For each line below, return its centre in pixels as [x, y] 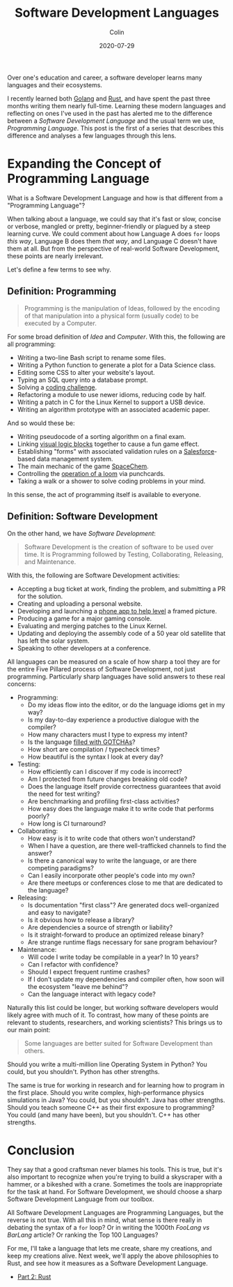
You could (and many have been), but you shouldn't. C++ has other [104, 1115]
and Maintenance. [50, 561]
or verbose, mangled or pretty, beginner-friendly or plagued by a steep [109, 226]
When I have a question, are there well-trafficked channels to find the [127, 845]
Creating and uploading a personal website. [80, 603]
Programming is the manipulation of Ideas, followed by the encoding [122, 308]
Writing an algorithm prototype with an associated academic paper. [114, 409]
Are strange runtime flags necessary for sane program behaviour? [122, 942]
